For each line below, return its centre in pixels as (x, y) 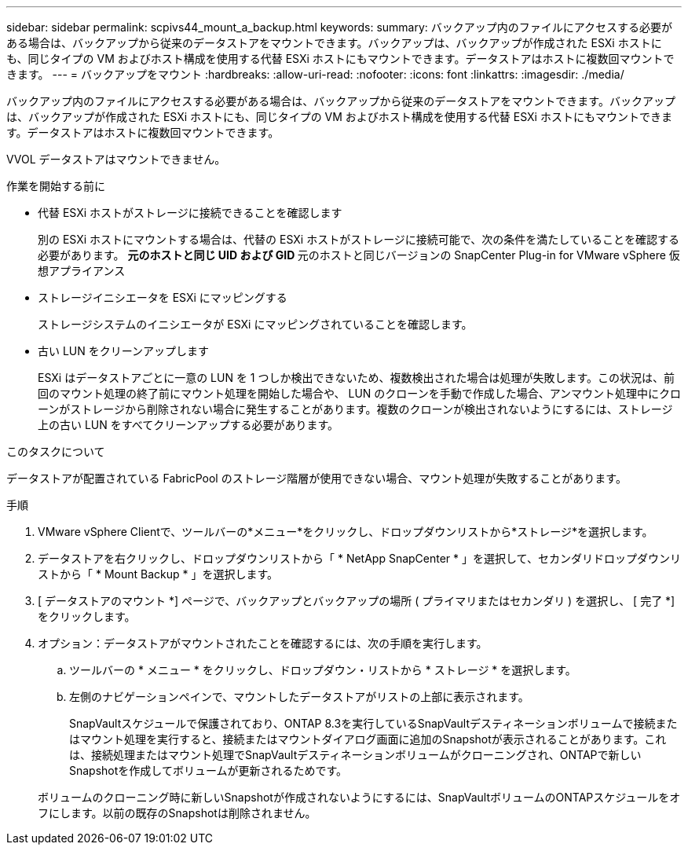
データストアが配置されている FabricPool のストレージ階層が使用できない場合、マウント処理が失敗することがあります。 (317, 478)
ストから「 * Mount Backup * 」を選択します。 (158, 574)
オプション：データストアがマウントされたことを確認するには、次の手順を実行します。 (263, 643)
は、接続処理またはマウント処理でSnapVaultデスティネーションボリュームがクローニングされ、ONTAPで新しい (355, 755)
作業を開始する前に (56, 186)
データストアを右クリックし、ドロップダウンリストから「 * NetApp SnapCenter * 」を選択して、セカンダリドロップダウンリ (359, 558)
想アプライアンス (82, 271)
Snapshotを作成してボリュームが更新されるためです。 (209, 770)
